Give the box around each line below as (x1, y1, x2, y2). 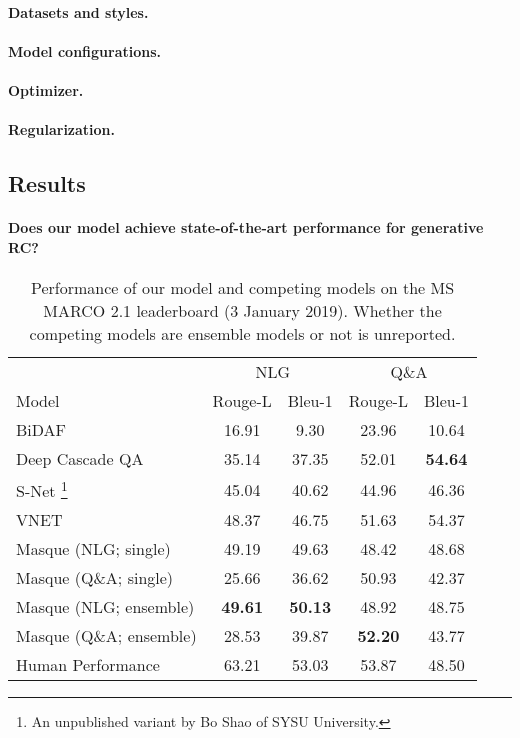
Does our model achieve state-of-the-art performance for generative (8, 217, 484, 238)
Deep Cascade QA (16, 446, 144, 470)
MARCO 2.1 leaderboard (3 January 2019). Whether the (43, 298, 442, 322)
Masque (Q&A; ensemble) (16, 624, 197, 648)
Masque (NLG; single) (16, 537, 171, 561)
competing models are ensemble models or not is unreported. (29, 321, 456, 345)
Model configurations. (8, 40, 162, 61)
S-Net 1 (16, 475, 68, 503)
